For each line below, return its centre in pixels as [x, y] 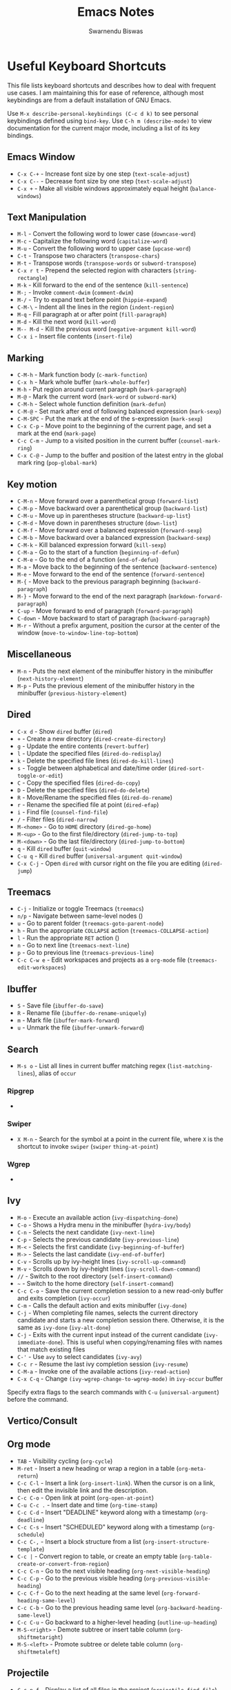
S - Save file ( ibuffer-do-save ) [60, 1006]
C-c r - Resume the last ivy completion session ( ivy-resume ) [102, 1364]
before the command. [38, 1399]
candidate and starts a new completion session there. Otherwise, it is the [121, 1320]
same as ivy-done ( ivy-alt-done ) [64, 1327]
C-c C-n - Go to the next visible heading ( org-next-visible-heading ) [113, 1571]
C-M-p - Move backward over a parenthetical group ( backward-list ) [112, 508]
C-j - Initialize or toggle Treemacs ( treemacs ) [80, 909]
